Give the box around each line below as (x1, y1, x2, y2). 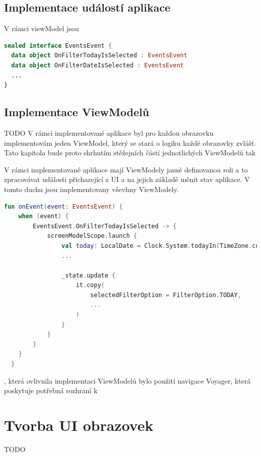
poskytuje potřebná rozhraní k (4, 385, 98, 396)
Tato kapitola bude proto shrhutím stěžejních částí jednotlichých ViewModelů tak (4, 147, 256, 158)
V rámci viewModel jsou (4, 23, 79, 34)
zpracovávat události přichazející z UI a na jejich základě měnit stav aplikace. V (4, 174, 250, 185)
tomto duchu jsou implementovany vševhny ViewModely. (4, 184, 179, 194)
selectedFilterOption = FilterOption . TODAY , (90, 291, 241, 299)
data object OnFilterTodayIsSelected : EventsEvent (11, 52, 188, 59)
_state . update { (61, 271, 115, 279)
